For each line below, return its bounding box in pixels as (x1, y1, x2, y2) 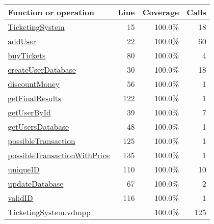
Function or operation (8, 6, 94, 18)
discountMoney (8, 78, 60, 89)
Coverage (142, 6, 179, 18)
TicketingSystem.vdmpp (8, 206, 91, 218)
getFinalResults (8, 92, 61, 104)
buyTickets (8, 50, 46, 61)
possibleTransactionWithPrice (8, 149, 110, 161)
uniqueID (8, 164, 40, 175)
